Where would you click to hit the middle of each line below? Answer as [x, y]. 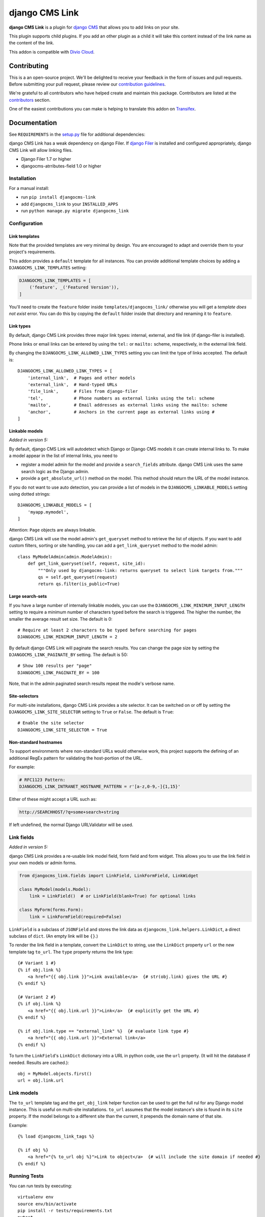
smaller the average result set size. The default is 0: [61, 619]
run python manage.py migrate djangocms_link [75, 211]
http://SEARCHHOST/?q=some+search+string [69, 812]
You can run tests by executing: [41, 1186]
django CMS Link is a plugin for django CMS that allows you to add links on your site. [94, 27]
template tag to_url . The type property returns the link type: [71, 952]
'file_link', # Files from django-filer [83, 391]
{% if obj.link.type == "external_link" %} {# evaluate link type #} [103, 1031]
